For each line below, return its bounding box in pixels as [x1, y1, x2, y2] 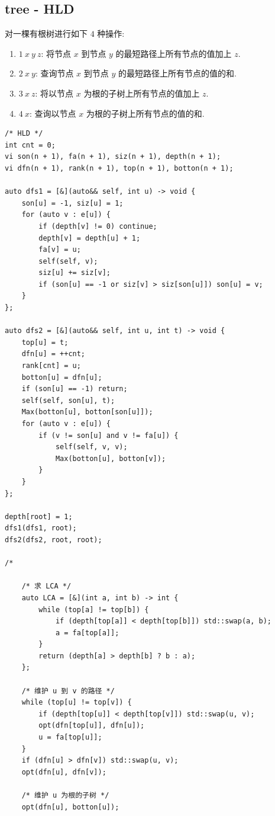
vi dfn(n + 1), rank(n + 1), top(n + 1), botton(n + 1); [5, 164, 234, 172]
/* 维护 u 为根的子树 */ [21, 791, 109, 800]
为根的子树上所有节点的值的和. [86, 107, 205, 119]
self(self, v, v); [55, 443, 128, 452]
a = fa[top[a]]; [55, 628, 119, 637]
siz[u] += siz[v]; [38, 268, 111, 277]
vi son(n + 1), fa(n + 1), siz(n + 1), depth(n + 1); [5, 152, 221, 161]
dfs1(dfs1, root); [5, 524, 77, 533]
